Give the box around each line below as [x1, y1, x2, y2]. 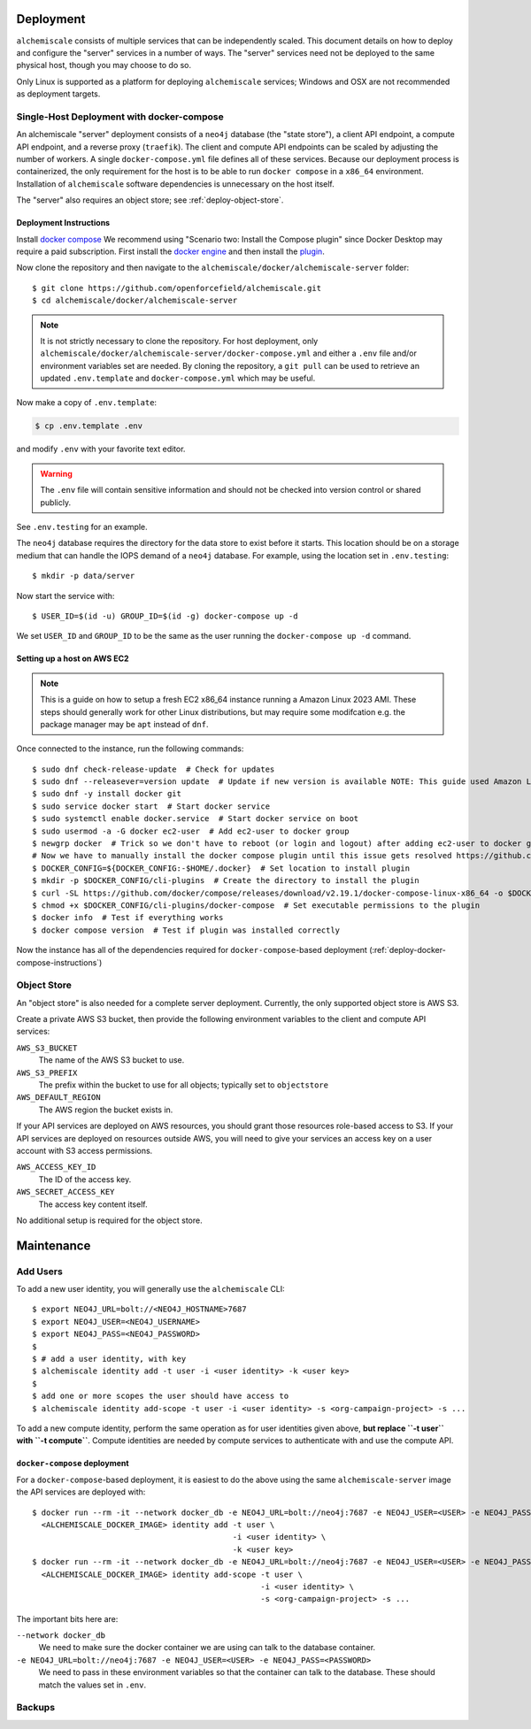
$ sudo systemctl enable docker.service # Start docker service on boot [32, 814, 359, 824]
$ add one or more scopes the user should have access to [32, 1391, 289, 1402]
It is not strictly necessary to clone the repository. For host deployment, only [40, 335, 319, 346]
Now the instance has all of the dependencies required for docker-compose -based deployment [16, 945, 367, 956]
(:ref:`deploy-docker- [368, 945, 446, 956]
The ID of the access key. [38, 1173, 132, 1185]
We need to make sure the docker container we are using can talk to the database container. [38, 1642, 376, 1653]
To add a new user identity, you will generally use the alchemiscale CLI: [16, 1284, 285, 1295]
